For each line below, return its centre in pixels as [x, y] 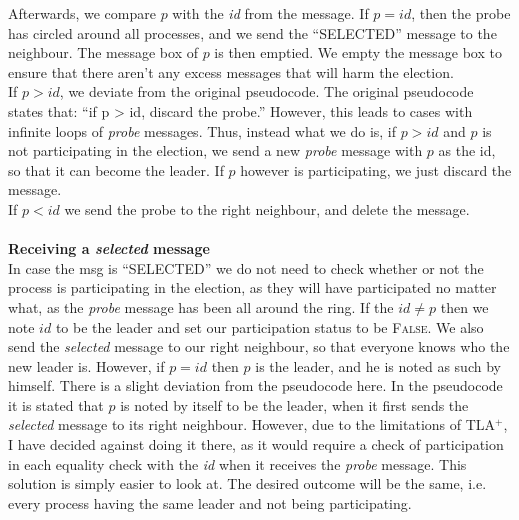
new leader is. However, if [86, 365]
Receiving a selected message [109, 248]
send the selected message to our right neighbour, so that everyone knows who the [259, 346]
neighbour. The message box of [103, 52]
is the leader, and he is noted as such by [378, 365]
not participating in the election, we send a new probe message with [215, 150]
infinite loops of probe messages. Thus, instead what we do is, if [202, 130]
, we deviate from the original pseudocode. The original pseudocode [266, 91]
